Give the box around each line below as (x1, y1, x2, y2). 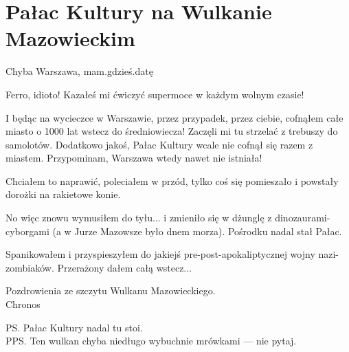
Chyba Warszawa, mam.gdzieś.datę (5, 64, 153, 78)
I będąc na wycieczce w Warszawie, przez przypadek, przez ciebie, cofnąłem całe (5, 110, 344, 124)
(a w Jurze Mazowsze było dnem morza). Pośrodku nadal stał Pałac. (52, 223, 342, 238)
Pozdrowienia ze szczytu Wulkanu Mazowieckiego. (5, 283, 216, 298)
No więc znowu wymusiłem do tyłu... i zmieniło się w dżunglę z (5, 210, 272, 225)
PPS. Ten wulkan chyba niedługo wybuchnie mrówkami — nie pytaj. (5, 333, 297, 348)
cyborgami (5, 223, 49, 238)
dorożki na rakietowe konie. (5, 187, 121, 201)
